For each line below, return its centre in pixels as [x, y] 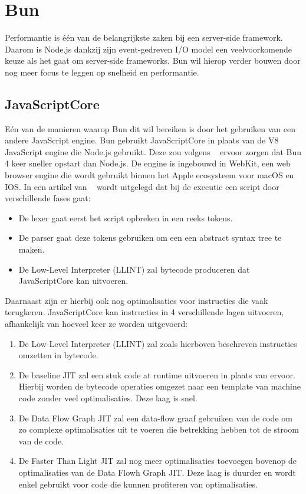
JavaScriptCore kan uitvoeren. [73, 281]
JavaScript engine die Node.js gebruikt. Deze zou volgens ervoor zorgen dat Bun [153, 151]
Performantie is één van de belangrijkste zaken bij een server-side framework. [144, 37]
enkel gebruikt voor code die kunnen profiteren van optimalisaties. [138, 484]
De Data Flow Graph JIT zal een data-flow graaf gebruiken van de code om [155, 418]
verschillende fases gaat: [48, 198]
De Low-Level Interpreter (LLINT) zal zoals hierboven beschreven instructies [158, 343]
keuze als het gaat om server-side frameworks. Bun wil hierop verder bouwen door [153, 60]
